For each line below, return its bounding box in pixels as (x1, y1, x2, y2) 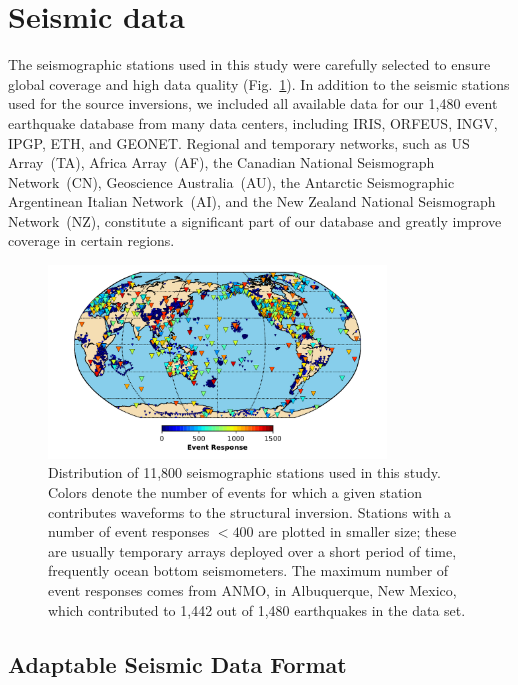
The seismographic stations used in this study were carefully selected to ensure (8, 54, 491, 75)
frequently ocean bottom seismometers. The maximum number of (48, 560, 449, 581)
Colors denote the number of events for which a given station (48, 482, 423, 503)
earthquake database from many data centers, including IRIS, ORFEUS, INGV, (8, 112, 498, 133)
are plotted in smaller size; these (258, 521, 457, 542)
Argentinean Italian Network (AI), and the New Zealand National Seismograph (8, 191, 496, 212)
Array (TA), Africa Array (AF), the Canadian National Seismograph (8, 152, 435, 173)
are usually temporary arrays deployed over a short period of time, (48, 540, 457, 561)
